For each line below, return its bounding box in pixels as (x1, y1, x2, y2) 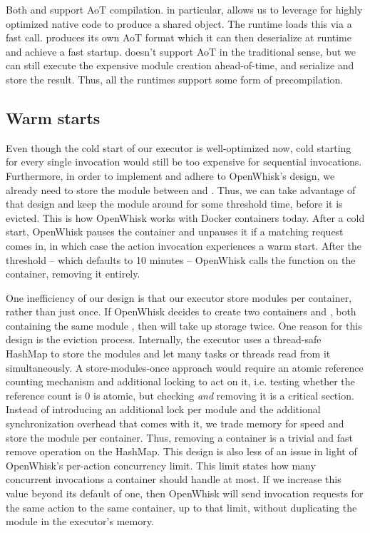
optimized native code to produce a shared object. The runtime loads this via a (6, 16, 352, 31)
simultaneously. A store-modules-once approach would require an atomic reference (6, 360, 364, 375)
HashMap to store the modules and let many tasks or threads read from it (6, 346, 331, 361)
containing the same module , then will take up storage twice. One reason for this (6, 318, 362, 333)
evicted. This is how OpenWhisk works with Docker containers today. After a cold (6, 210, 365, 225)
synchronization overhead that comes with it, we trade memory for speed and (6, 416, 344, 431)
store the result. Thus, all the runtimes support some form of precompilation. (6, 71, 344, 86)
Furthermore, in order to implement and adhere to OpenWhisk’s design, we (6, 168, 335, 183)
